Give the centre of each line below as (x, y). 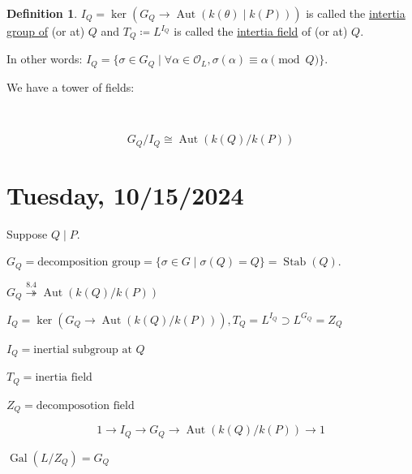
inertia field (64, 378)
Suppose (27, 233)
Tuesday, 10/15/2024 (125, 194)
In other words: (45, 59)
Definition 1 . (42, 13)
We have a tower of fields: (71, 86)
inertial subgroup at (83, 349)
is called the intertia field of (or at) (261, 31)
